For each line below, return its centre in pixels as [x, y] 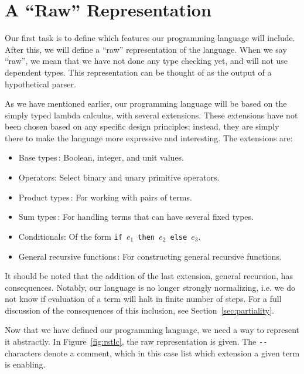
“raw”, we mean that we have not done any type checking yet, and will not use [146, 61]
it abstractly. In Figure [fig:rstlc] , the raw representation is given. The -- [136, 341]
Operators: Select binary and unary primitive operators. [119, 177]
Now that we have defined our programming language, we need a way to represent [152, 330]
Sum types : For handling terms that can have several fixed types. [136, 217]
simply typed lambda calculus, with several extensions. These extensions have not [151, 115]
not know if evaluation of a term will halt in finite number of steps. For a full [143, 299]
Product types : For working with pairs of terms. [105, 197]
